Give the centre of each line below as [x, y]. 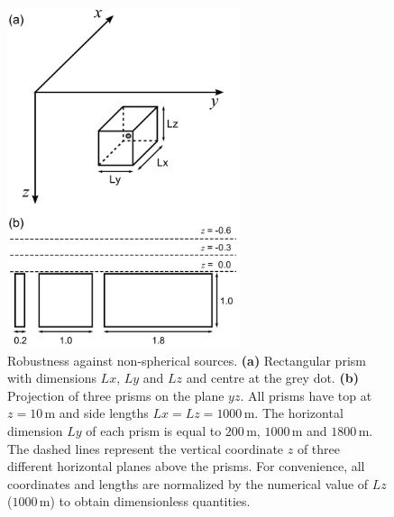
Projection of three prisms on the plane [116, 395]
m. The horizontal [293, 413]
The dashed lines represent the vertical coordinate [146, 448]
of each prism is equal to [154, 431]
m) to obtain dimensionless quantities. [145, 501]
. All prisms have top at [306, 395]
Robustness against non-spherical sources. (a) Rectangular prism [187, 360]
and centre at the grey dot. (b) [272, 378]
